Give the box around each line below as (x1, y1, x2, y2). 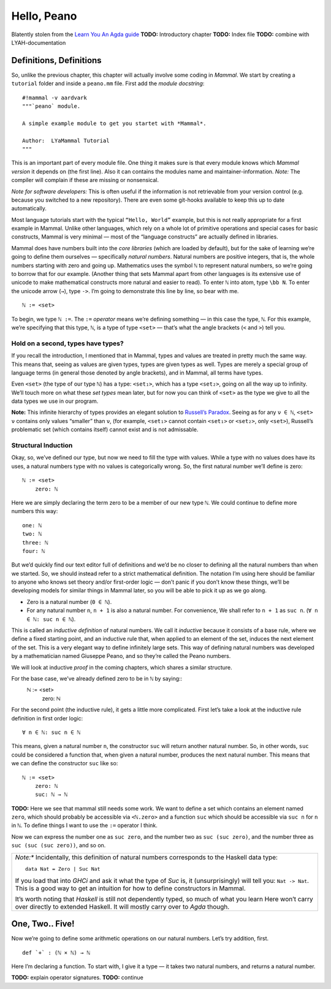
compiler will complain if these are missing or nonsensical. (11, 177, 159, 184)
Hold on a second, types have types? (11, 339, 124, 348)
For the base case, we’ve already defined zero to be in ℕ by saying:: (11, 675, 183, 682)
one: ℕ (22, 522, 42, 529)
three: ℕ (22, 539, 48, 546)
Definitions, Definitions (11, 55, 102, 66)
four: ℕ (22, 548, 45, 554)
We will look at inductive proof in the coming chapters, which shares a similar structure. (11, 663, 232, 671)
